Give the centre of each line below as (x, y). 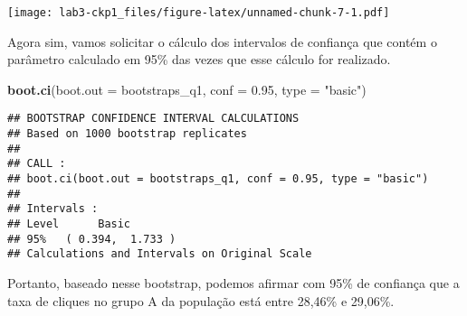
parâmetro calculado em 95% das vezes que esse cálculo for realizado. (199, 59)
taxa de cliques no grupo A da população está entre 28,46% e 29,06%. (201, 300)
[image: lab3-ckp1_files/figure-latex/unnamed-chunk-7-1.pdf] (199, 13)
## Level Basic (69, 224)
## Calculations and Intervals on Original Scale (160, 254)
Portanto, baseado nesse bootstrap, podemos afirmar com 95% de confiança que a (233, 283)
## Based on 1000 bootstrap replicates (127, 134)
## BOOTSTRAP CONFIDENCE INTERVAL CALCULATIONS (153, 119)
